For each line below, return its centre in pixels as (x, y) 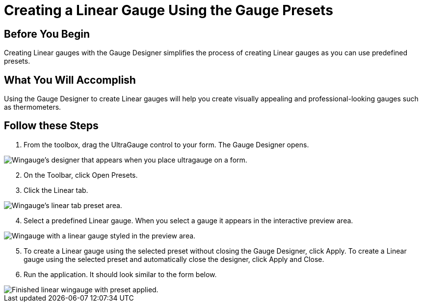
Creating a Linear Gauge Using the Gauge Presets (169, 10)
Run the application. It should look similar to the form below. (120, 274)
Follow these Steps (51, 126)
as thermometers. (33, 107)
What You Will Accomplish (70, 80)
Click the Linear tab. (56, 190)
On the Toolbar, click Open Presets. (81, 175)
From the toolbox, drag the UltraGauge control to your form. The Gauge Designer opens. (166, 144)
